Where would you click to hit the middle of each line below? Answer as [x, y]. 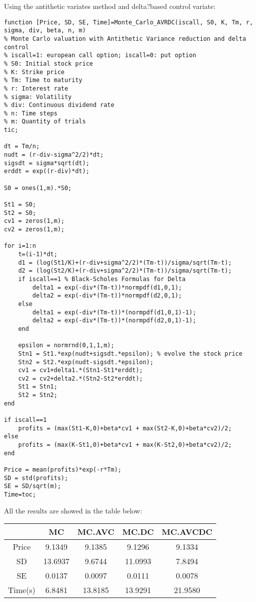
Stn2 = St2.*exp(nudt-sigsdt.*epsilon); [86, 362]
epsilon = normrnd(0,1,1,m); [66, 346]
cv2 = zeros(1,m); [34, 229]
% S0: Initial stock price [48, 63]
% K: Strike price [34, 72]
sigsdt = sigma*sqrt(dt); [47, 163]
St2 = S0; [20, 213]
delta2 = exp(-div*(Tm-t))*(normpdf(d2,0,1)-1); [114, 321]
